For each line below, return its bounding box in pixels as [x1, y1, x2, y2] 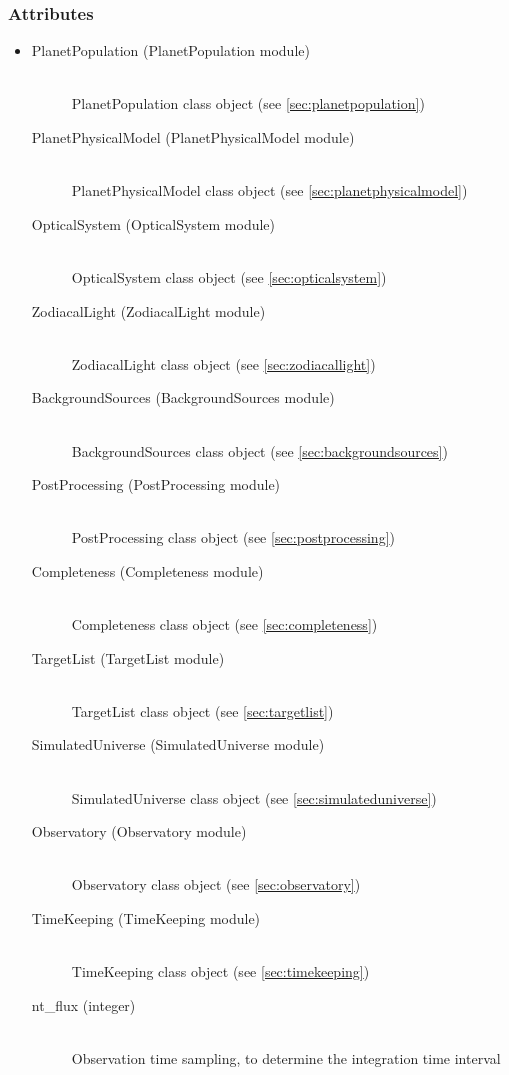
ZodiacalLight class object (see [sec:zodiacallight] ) [71, 353, 376, 374]
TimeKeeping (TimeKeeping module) [31, 908, 261, 929]
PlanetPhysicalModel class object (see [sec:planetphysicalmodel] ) [71, 180, 468, 201]
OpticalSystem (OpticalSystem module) [31, 213, 276, 234]
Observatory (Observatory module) [31, 821, 247, 842]
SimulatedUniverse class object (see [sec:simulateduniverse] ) [71, 787, 437, 808]
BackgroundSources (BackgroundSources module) [31, 387, 335, 408]
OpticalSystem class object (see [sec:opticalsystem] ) [71, 266, 387, 287]
